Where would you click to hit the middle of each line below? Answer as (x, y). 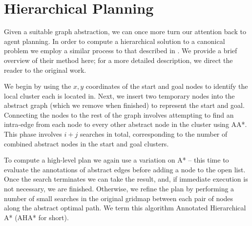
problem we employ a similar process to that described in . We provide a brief (121, 51)
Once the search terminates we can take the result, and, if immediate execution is (126, 179)
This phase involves (33, 134)
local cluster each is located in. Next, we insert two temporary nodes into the (119, 95)
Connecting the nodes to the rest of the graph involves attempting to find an (119, 114)
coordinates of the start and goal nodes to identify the (167, 86)
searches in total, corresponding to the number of (154, 134)
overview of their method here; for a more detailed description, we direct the (118, 60)
